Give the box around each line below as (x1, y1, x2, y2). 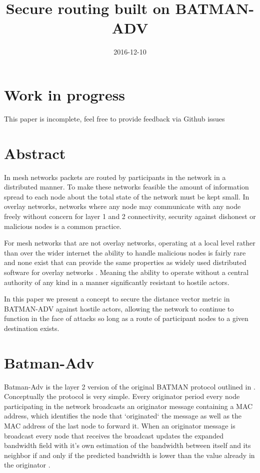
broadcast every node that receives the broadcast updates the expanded (4, 430, 224, 440)
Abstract (4, 142, 66, 163)
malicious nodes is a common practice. (4, 220, 121, 231)
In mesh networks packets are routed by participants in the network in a (4, 171, 226, 182)
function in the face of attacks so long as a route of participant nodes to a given (4, 313, 248, 323)
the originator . (4, 459, 50, 470)
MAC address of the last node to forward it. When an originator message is (4, 420, 235, 430)
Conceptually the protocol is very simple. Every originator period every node (4, 391, 240, 401)
